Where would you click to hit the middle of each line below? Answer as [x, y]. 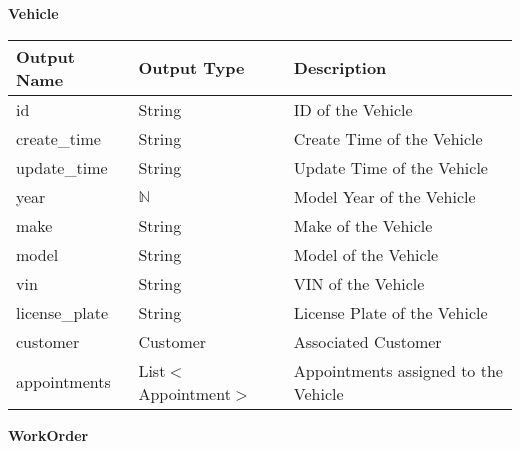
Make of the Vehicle [363, 225]
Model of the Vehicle [366, 254]
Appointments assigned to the [398, 370]
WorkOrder [48, 434]
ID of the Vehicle [353, 109]
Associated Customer [367, 341]
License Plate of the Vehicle [390, 312]
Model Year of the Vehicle [384, 196]
